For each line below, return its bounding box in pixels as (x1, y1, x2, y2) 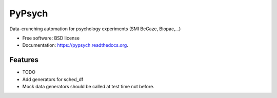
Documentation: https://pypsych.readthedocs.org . (22, 42, 128, 48)
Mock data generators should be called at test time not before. (22, 84, 155, 90)
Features (9, 55, 38, 64)
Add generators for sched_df (22, 76, 84, 82)
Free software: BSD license (22, 35, 80, 41)
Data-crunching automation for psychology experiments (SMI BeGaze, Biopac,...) (9, 26, 181, 32)
